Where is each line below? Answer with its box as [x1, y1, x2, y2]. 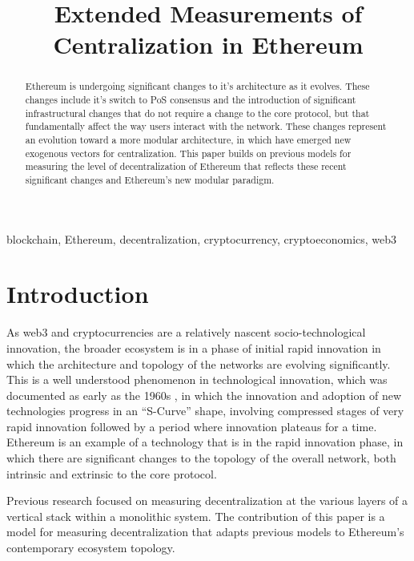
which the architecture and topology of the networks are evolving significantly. [6, 355, 391, 372]
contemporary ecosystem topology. [6, 539, 175, 556]
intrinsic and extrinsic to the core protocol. [6, 465, 217, 482]
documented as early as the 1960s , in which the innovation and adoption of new [6, 386, 402, 403]
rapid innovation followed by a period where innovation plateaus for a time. [6, 418, 377, 434]
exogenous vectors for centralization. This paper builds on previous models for [25, 146, 352, 159]
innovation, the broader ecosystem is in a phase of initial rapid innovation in [6, 339, 381, 356]
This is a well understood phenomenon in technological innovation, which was [6, 371, 388, 388]
